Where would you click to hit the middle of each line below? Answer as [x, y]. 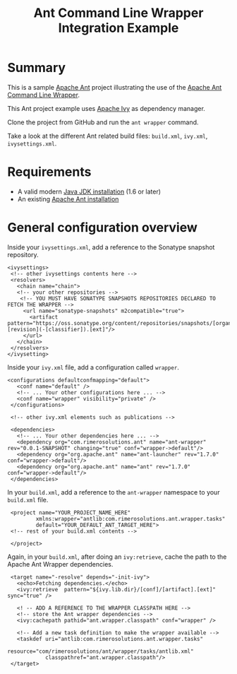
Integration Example [119, 28]
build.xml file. [28, 499]
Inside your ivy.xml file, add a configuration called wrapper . [93, 367]
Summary [36, 68]
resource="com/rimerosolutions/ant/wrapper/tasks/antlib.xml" [101, 651]
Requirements [49, 172]
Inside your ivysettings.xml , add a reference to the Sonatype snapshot [111, 247]
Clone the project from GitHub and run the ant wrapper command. [103, 122]
